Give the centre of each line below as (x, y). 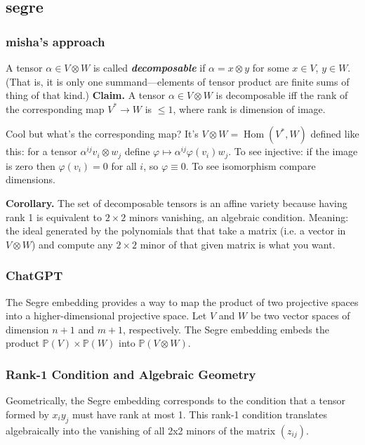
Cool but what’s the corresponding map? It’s (102, 134)
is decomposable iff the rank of (282, 95)
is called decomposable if (149, 67)
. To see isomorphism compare (251, 165)
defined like (335, 134)
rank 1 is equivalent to (54, 217)
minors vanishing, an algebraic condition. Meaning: (239, 217)
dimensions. (31, 179)
